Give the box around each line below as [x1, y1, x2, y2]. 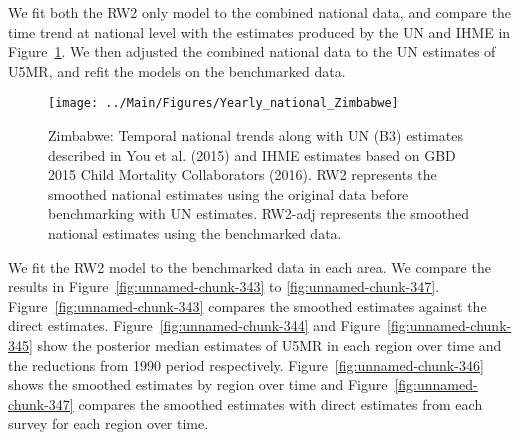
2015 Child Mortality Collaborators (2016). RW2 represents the [48, 164, 437, 185]
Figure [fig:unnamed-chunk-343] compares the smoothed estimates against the [8, 295, 487, 316]
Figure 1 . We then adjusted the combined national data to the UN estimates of [8, 41, 496, 62]
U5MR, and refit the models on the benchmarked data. [8, 60, 346, 81]
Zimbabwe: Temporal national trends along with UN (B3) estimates [48, 125, 464, 146]
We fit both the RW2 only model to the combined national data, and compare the [8, 2, 512, 22]
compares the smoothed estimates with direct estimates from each [78, 393, 483, 414]
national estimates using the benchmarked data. [48, 223, 342, 243]
